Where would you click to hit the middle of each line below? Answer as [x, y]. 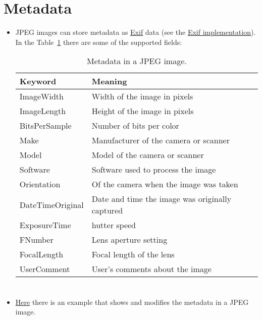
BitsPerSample [45, 126]
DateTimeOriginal [51, 204]
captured [107, 210]
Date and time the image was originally [162, 199]
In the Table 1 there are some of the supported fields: [99, 42]
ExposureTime [45, 225]
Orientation [40, 184]
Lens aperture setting [129, 240]
